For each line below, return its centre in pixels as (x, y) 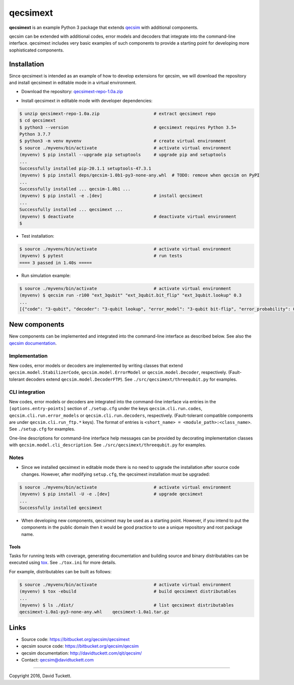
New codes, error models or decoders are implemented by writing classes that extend (96, 366)
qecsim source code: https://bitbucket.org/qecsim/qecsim (80, 646)
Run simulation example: (46, 275)
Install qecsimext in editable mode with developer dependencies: (87, 100)
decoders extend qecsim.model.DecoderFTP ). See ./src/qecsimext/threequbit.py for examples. (132, 379)
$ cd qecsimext (37, 121)
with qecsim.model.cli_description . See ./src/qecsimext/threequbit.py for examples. (108, 445)
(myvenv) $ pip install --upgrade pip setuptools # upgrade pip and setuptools (123, 155)
